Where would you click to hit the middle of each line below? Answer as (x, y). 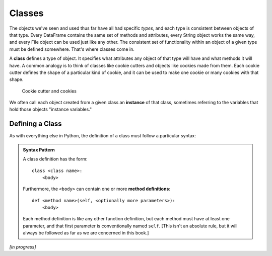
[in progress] (23, 247)
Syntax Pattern (39, 150)
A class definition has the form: (55, 159)
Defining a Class (36, 124)
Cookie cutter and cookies (49, 91)
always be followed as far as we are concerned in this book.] (86, 233)
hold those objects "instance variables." (51, 109)
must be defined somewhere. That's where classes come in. (72, 49)
